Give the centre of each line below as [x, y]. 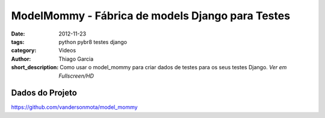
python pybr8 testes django [93, 42]
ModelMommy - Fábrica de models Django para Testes [151, 16]
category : [24, 51]
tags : [18, 42]
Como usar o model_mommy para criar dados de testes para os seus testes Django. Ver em [173, 67]
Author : [21, 59]
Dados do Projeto [44, 93]
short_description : [35, 67]
